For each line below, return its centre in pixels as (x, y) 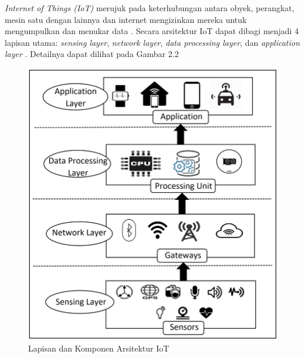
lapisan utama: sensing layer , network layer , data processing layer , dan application (152, 42)
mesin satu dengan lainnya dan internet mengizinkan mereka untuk (126, 19)
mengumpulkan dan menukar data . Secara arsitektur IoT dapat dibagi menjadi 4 (152, 31)
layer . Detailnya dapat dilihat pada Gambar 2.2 (92, 54)
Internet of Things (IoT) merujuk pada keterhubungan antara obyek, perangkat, (150, 8)
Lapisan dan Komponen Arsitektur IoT (99, 348)
